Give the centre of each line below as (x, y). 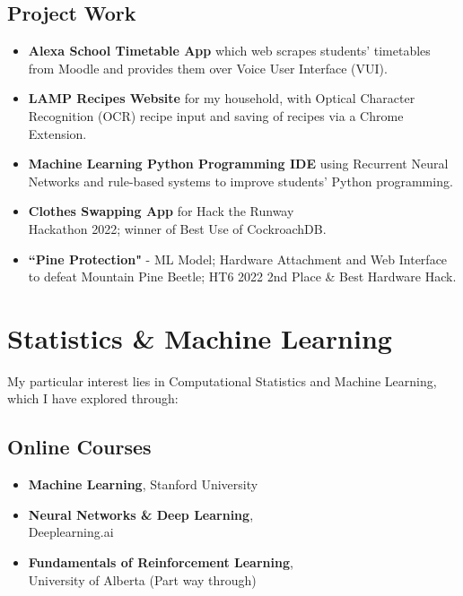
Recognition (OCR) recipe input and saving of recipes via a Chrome (216, 115)
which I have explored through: (93, 398)
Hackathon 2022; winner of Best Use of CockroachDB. (177, 228)
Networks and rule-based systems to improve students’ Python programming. (240, 181)
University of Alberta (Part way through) (142, 579)
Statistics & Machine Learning (200, 337)
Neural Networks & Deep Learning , (141, 514)
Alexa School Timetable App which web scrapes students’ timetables (229, 51)
